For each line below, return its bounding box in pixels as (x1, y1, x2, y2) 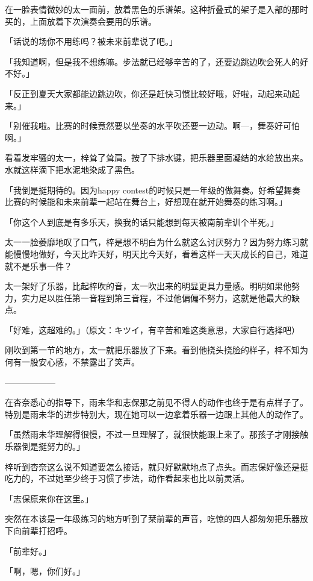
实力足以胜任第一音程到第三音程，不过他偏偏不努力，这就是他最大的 (21, 291, 291, 304)
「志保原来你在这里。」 (5, 492, 93, 504)
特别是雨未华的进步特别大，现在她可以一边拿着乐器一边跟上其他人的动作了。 (5, 407, 308, 420)
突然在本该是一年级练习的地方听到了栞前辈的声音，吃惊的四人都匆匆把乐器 (5, 512, 300, 525)
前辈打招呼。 (21, 524, 72, 536)
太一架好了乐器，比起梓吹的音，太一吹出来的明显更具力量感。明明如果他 (5, 280, 291, 292)
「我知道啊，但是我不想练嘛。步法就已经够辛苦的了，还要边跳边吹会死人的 (5, 55, 300, 68)
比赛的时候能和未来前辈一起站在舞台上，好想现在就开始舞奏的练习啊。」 (5, 195, 287, 208)
